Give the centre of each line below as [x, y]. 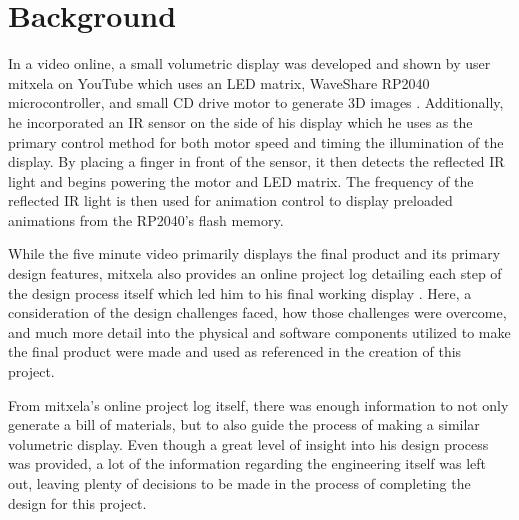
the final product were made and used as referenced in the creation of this [235, 351]
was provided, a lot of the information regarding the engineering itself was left [247, 463]
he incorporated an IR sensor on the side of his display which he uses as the [240, 121]
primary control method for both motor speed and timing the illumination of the [256, 141]
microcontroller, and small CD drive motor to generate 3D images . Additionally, [256, 102]
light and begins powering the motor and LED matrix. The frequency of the [241, 180]
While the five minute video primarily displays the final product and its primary [254, 253]
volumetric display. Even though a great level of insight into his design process [248, 443]
